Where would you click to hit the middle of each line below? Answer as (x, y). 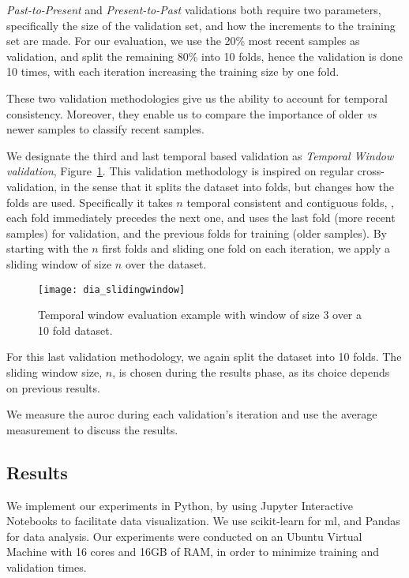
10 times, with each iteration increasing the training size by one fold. (173, 71)
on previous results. (53, 387)
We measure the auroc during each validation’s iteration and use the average (192, 414)
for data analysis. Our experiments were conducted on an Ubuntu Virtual (184, 536)
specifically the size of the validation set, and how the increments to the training (201, 25)
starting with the (47, 248)
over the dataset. (166, 263)
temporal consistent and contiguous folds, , (290, 202)
